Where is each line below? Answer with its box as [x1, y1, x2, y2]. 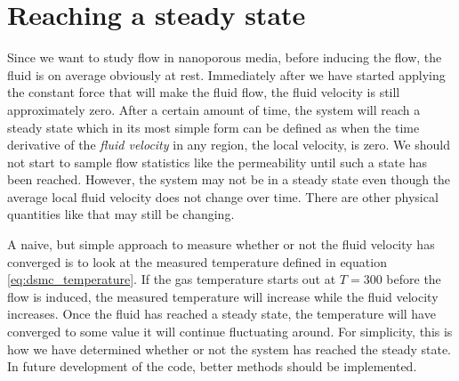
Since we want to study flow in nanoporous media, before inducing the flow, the [7, 48, 442, 67]
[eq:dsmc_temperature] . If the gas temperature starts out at [7, 270, 336, 288]
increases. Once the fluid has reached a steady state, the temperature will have [7, 304, 436, 323]
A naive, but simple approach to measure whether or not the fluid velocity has [7, 235, 435, 254]
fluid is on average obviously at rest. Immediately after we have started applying [7, 65, 446, 84]
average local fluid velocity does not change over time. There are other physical [7, 187, 439, 206]
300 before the [363, 270, 441, 288]
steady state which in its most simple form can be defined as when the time [7, 118, 420, 136]
